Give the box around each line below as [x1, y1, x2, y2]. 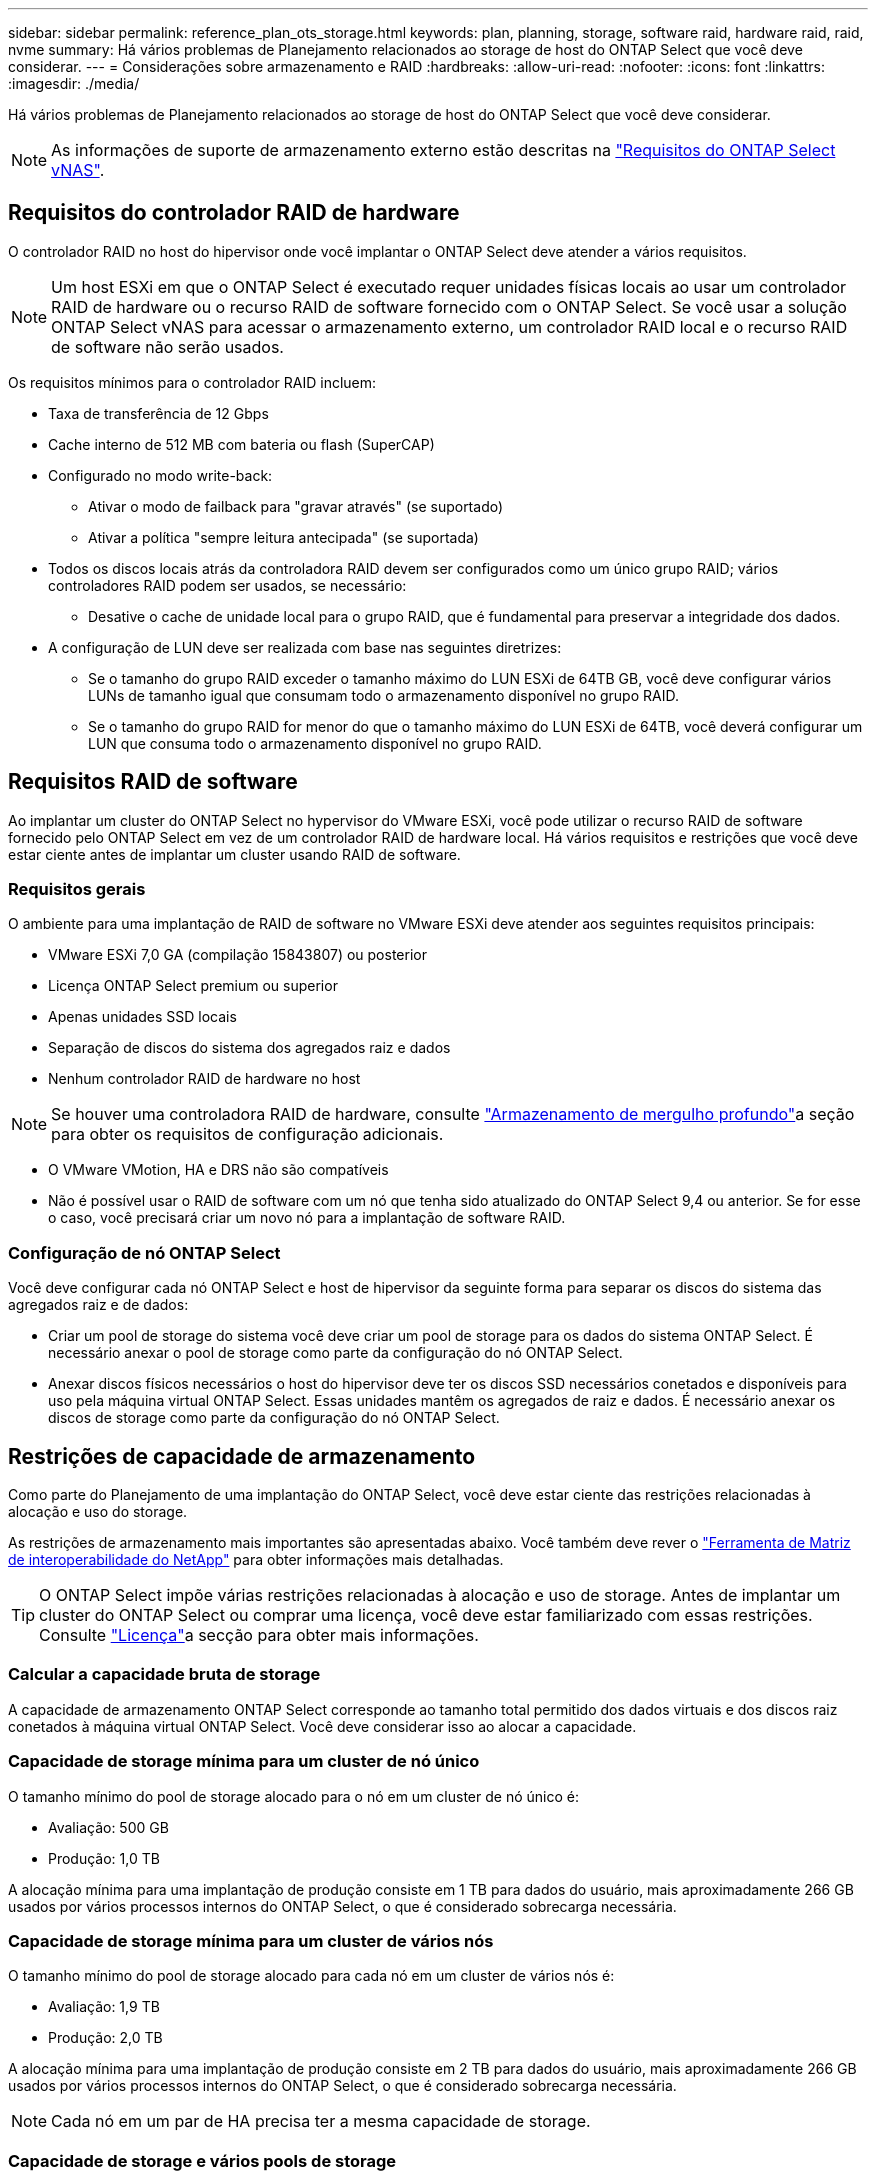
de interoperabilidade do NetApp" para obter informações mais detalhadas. [8, 1551, 504, 1569]
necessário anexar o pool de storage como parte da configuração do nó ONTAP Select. [48, 1344, 623, 1362]
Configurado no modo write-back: [48, 466, 273, 484]
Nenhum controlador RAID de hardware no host [48, 1070, 361, 1088]
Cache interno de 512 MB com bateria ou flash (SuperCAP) [48, 435, 435, 453]
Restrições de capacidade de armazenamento [8, 1443, 476, 1469]
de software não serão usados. [51, 336, 284, 357]
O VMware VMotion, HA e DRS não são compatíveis [48, 1161, 389, 1179]
